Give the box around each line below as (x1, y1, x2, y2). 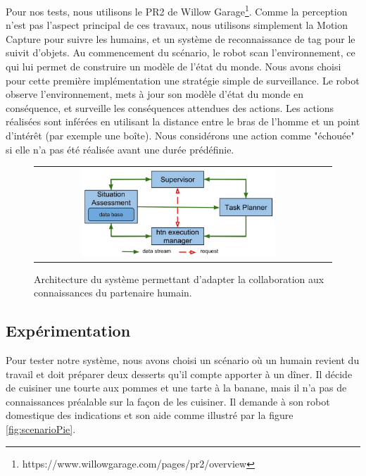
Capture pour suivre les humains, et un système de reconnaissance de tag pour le (6, 31, 355, 46)
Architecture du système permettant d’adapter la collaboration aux (34, 271, 324, 286)
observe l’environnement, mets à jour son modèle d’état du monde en (6, 87, 304, 101)
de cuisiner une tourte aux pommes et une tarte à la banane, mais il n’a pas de (6, 380, 347, 395)
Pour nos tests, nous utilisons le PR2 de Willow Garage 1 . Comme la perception (6, 2, 348, 18)
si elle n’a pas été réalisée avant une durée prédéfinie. (6, 142, 234, 156)
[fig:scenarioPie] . (6, 421, 76, 436)
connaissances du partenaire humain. (34, 285, 192, 300)
